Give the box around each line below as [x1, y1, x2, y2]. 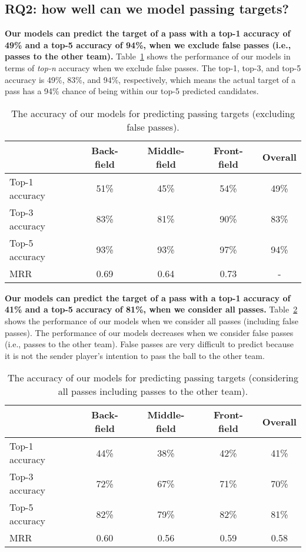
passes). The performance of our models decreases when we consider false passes [5, 326, 294, 338]
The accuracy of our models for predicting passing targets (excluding [11, 106, 295, 120]
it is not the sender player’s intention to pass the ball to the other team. [5, 349, 265, 361]
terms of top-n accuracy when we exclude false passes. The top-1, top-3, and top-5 [5, 61, 301, 74]
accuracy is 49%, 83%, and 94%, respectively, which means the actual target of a [5, 73, 296, 85]
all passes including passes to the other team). [58, 384, 248, 398]
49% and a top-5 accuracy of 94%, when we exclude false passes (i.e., [5, 38, 291, 51]
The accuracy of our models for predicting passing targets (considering [7, 371, 299, 385]
